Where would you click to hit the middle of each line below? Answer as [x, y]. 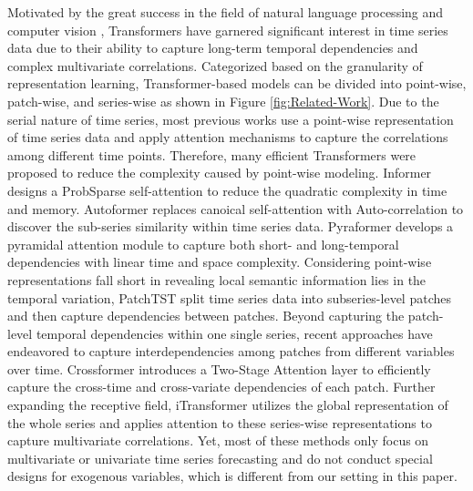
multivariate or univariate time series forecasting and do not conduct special [220, 458]
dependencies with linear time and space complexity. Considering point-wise [220, 262]
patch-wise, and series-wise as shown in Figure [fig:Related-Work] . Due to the [223, 101]
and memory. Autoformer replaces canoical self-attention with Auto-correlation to [236, 208]
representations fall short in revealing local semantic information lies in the [217, 279]
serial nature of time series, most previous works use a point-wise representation [231, 119]
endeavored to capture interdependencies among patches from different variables [231, 351]
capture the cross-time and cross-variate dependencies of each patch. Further [221, 387]
